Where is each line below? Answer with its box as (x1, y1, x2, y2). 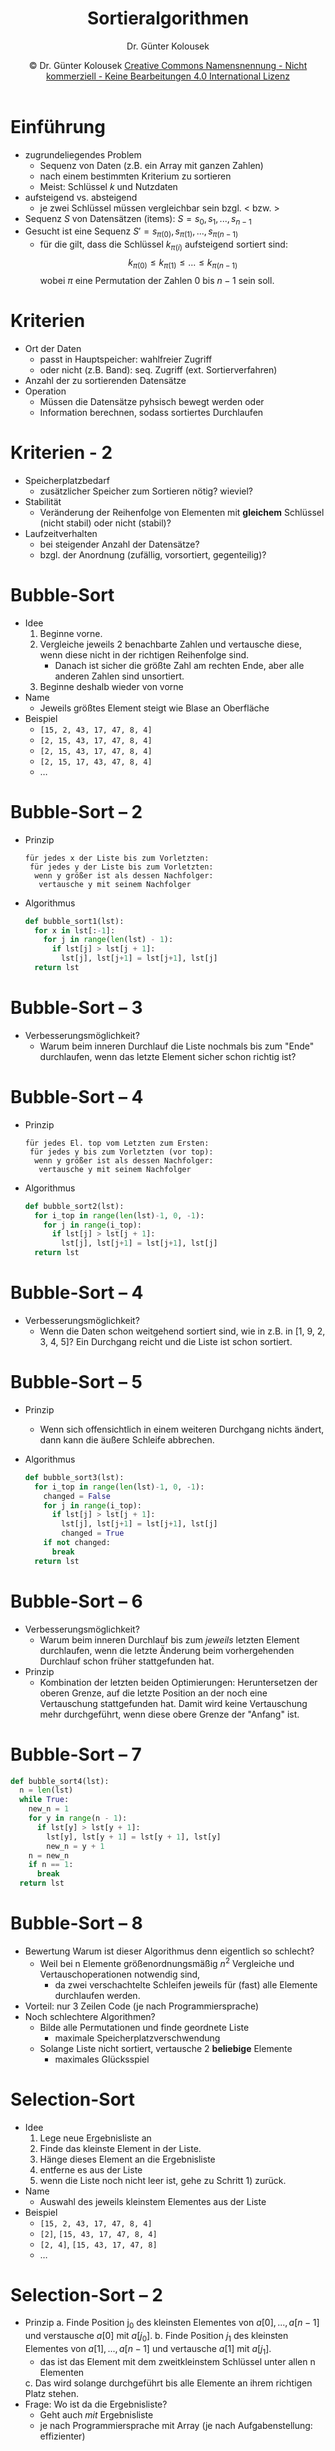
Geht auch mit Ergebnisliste (39, 2408, 154, 2421)
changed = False (43, 1491, 111, 1501)
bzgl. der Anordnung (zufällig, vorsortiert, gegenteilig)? (39, 548, 267, 561)
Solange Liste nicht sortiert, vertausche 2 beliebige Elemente (39, 2042, 293, 2054)
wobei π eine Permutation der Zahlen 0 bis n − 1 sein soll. (39, 274, 275, 286)
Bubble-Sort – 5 (10, 1371, 143, 1394)
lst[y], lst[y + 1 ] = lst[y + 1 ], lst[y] (46, 1832, 222, 1842)
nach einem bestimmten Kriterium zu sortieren (39, 170, 232, 182)
